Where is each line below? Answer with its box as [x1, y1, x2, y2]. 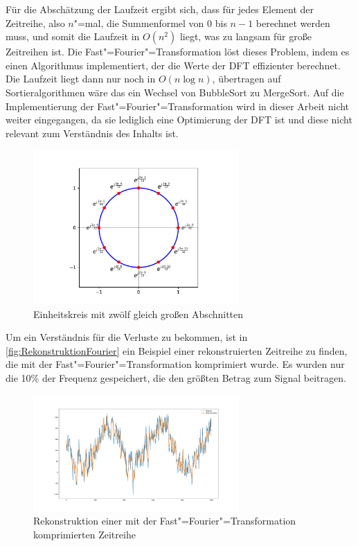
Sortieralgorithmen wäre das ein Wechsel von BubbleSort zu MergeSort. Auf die [6, 85, 344, 99]
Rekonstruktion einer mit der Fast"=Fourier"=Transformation [33, 513, 296, 528]
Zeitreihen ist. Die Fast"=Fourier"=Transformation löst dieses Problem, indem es [6, 44, 350, 59]
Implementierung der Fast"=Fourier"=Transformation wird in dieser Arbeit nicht [6, 98, 350, 113]
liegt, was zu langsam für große [179, 29, 312, 44]
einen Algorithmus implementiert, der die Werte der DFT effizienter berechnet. [6, 58, 341, 72]
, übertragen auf [212, 71, 281, 86]
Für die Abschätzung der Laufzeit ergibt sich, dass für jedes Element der [6, 2, 314, 16]
